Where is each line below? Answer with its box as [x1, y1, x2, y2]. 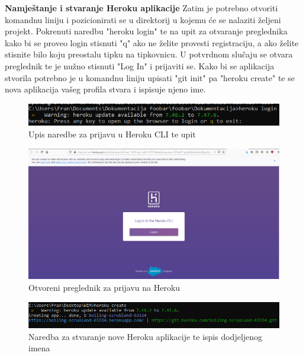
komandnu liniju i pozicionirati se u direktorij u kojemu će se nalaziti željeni [5, 13, 281, 25]
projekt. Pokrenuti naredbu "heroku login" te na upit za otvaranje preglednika [5, 25, 288, 37]
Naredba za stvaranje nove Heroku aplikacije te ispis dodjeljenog [28, 330, 263, 342]
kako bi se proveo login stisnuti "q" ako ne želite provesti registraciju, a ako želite [5, 36, 299, 49]
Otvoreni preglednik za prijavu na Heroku [28, 281, 180, 293]
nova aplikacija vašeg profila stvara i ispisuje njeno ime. [5, 83, 206, 95]
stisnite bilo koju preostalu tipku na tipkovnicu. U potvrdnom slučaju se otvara [5, 48, 293, 60]
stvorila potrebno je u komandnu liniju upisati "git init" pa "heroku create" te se [5, 71, 295, 84]
